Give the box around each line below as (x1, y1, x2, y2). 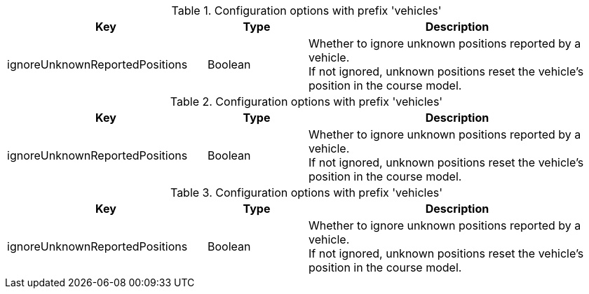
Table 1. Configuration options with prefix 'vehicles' (171, 3, 442, 17)
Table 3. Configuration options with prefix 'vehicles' (170, 185, 443, 199)
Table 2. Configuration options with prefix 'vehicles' (170, 94, 443, 108)
